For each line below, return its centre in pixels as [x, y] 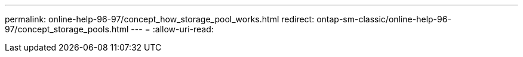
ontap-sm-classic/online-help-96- [384, 19]
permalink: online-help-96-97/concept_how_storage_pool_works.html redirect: [160, 19]
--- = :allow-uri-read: [172, 29]
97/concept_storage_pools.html [67, 29]
